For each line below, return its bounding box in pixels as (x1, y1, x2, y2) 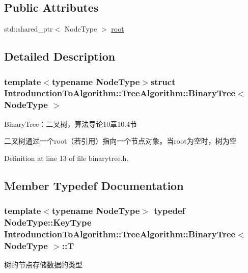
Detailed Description (4, 48, 116, 64)
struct (150, 75, 176, 88)
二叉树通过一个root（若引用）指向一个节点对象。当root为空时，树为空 (4, 135, 237, 146)
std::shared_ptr (4, 23, 53, 34)
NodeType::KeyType (4, 216, 92, 229)
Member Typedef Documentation (4, 177, 184, 193)
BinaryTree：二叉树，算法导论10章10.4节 (4, 118, 137, 129)
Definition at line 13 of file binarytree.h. (4, 152, 129, 163)
